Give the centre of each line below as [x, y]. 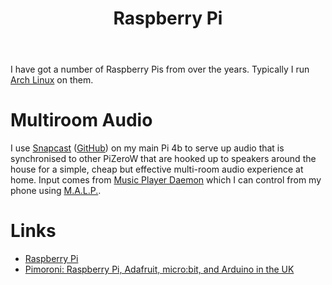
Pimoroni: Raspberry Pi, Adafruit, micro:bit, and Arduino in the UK [159, 269]
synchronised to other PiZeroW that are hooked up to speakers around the [163, 159]
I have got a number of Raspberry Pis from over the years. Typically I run [160, 69]
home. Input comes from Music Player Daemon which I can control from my [166, 180]
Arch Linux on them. [52, 80]
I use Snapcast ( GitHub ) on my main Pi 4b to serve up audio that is [147, 148]
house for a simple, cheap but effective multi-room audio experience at [157, 169]
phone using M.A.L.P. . [56, 191]
